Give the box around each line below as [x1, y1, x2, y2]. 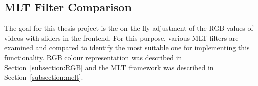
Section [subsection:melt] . [4, 72, 83, 82]
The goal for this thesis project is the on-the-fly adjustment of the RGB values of [4, 23, 253, 33]
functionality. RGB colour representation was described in [4, 52, 182, 62]
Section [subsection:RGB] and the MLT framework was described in [4, 62, 214, 72]
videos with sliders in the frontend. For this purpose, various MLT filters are [4, 32, 239, 43]
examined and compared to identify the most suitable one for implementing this [4, 42, 250, 53]
